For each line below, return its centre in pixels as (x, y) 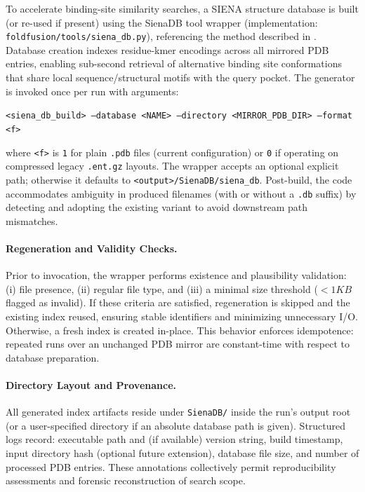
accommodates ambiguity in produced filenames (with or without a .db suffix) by (181, 193)
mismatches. (32, 220)
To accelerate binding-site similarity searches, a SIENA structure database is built (182, 8)
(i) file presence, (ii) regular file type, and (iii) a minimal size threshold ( (162, 288)
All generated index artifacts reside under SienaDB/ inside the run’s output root (178, 412)
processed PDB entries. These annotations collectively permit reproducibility (171, 466)
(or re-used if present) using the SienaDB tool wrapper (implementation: (162, 22)
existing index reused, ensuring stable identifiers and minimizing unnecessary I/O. (182, 316)
